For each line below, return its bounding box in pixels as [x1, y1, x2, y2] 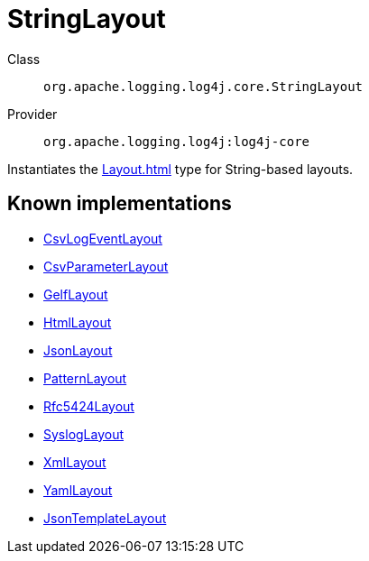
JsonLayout [43, 342, 113, 358]
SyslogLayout [43, 426, 125, 442]
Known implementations [7, 192, 232, 216]
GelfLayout [43, 286, 108, 302]
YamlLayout [43, 482, 113, 498]
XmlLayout [43, 454, 106, 470]
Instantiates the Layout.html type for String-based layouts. [7, 161, 354, 177]
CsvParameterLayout [43, 258, 169, 274]
